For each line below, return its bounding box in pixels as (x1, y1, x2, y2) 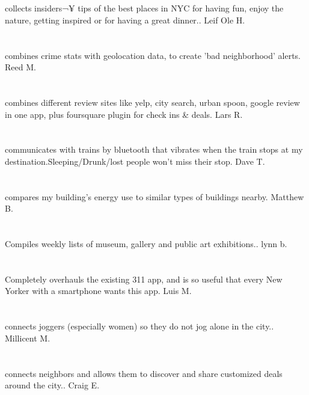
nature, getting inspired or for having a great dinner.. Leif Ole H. (5, 13, 245, 26)
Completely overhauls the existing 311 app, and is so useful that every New (5, 272, 283, 285)
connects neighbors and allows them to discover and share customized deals (5, 367, 283, 379)
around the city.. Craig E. (5, 379, 100, 391)
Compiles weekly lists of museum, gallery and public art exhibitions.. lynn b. (5, 237, 287, 250)
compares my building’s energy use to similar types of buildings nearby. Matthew (5, 190, 304, 203)
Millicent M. (5, 331, 50, 344)
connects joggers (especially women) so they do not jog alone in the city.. (5, 320, 274, 332)
